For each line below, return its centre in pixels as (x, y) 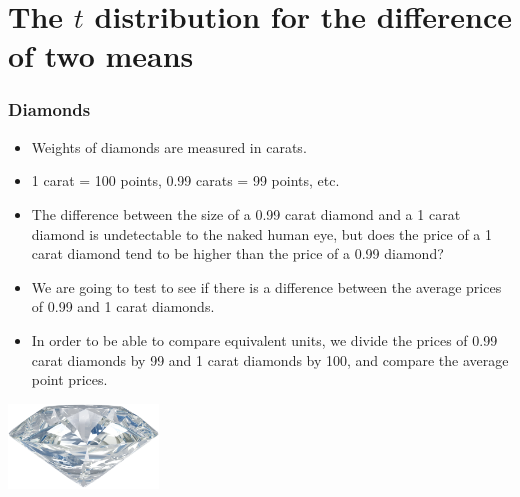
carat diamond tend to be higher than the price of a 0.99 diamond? (237, 253)
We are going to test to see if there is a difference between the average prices (266, 286)
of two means (101, 55)
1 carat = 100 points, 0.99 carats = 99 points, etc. (185, 180)
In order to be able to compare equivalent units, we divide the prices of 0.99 (264, 339)
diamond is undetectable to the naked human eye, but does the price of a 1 (262, 233)
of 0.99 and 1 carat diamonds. (123, 306)
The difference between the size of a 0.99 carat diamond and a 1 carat (246, 213)
